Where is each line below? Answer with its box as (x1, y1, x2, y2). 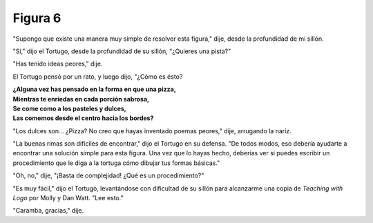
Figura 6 (12, 10, 61, 26)
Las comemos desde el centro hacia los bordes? (12, 114, 154, 122)
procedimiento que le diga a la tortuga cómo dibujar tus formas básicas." (12, 159, 220, 167)
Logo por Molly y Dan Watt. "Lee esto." (12, 194, 124, 202)
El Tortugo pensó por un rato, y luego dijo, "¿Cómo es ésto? (12, 72, 183, 81)
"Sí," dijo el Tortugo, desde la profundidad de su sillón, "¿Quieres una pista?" (12, 47, 231, 55)
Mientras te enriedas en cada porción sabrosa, (12, 95, 150, 103)
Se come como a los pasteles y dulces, (12, 104, 127, 113)
